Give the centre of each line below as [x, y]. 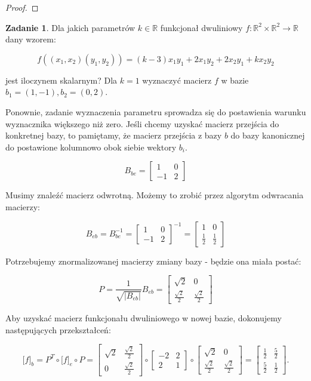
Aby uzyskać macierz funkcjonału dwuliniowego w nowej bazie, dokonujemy [144, 318]
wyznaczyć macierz [177, 80]
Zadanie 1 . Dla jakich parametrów [70, 27]
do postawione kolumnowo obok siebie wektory [91, 147]
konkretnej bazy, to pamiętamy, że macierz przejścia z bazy [114, 135]
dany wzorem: [31, 39]
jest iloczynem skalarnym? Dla [61, 80]
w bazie [235, 80]
